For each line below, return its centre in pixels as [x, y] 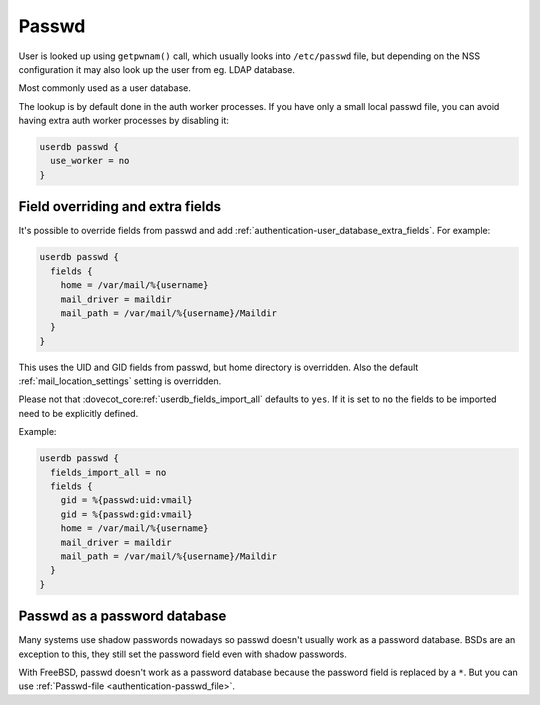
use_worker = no [90, 161]
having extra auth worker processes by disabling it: [124, 121]
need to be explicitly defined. [78, 413]
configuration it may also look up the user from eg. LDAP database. [156, 69]
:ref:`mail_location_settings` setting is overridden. [120, 381]
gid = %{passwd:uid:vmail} [127, 500]
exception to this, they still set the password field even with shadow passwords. [182, 654]
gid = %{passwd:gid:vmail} [127, 514]
